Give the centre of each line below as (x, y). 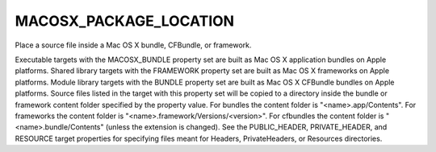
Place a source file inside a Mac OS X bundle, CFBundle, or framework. (133, 45)
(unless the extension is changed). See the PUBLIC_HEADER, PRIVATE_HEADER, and (246, 127)
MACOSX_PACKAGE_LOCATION (124, 21)
